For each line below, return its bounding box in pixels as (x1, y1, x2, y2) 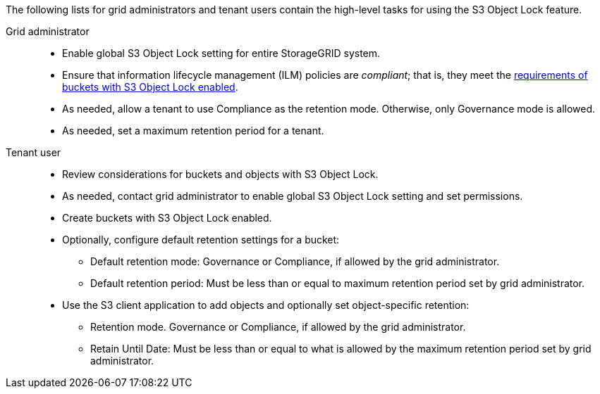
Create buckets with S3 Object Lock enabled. (62, 212, 272, 224)
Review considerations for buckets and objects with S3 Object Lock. (62, 168, 379, 180)
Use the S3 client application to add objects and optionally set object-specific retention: (62, 299, 470, 311)
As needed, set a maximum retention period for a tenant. (62, 125, 324, 136)
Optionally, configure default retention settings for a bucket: (62, 234, 340, 246)
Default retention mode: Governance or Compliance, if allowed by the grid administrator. (90, 255, 500, 267)
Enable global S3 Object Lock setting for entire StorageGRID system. (62, 47, 381, 59)
